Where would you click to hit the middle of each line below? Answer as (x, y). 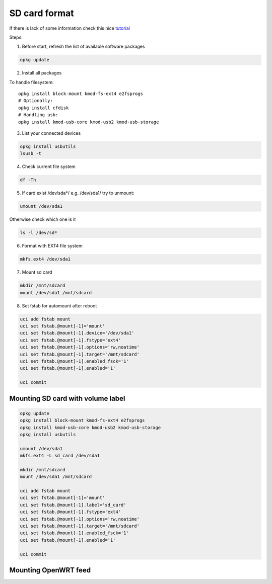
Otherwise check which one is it (43, 219)
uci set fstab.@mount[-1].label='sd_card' (73, 505)
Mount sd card (37, 272)
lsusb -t (31, 154)
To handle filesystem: (31, 82)
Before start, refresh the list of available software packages (83, 47)
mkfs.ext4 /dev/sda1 (45, 259)
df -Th (28, 180)
